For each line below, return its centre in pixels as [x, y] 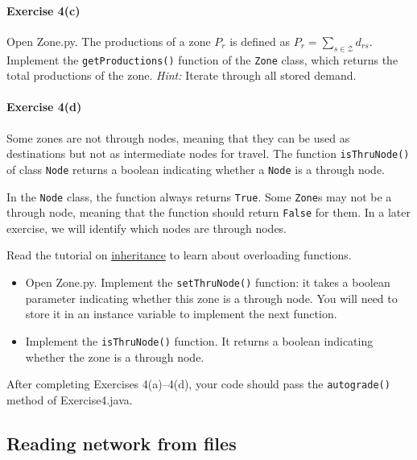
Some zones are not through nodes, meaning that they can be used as [178, 137]
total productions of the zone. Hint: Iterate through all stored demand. [182, 75]
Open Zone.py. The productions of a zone [109, 41]
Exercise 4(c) [43, 10]
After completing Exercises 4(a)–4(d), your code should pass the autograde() [198, 384]
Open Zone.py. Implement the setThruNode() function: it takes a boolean [208, 282]
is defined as [260, 41]
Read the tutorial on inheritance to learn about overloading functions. [179, 255]
